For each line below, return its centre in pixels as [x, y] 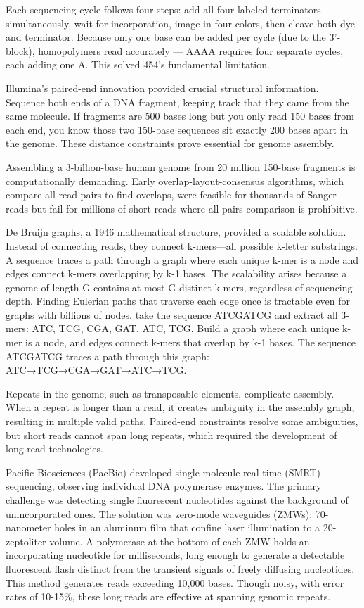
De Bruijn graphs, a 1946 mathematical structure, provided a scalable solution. [176, 232]
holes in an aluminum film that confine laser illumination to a [187, 527]
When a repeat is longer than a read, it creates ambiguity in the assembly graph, [180, 407]
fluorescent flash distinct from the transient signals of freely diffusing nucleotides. [180, 568]
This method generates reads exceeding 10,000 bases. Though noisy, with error [175, 582]
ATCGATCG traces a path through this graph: [108, 356]
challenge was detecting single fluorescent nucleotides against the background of [177, 500]
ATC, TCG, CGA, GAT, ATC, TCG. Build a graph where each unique [186, 328]
